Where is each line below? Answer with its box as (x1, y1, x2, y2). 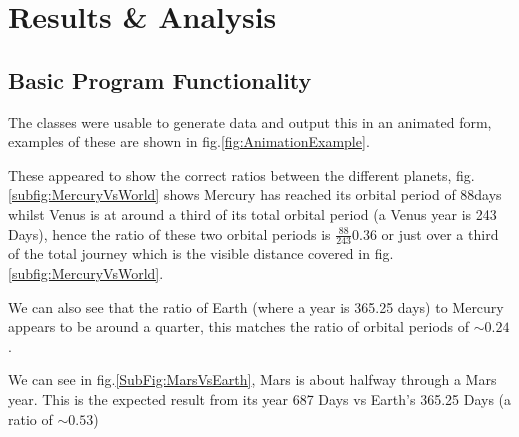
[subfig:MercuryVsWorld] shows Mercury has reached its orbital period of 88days (8, 184, 502, 205)
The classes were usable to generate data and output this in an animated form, (8, 111, 492, 132)
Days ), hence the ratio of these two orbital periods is (8, 223, 331, 244)
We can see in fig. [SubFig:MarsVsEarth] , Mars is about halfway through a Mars (8, 369, 497, 390)
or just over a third (381, 223, 499, 244)
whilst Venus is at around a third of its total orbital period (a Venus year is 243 (8, 203, 497, 224)
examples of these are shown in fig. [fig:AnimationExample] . (8, 131, 370, 152)
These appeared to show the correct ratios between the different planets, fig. (8, 164, 475, 185)
